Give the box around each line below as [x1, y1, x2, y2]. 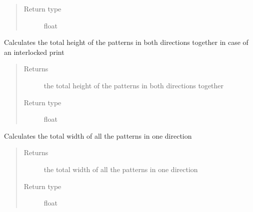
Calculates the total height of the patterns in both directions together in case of [4, 37, 248, 47]
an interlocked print [4, 46, 64, 57]
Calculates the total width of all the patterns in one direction [4, 130, 192, 141]
